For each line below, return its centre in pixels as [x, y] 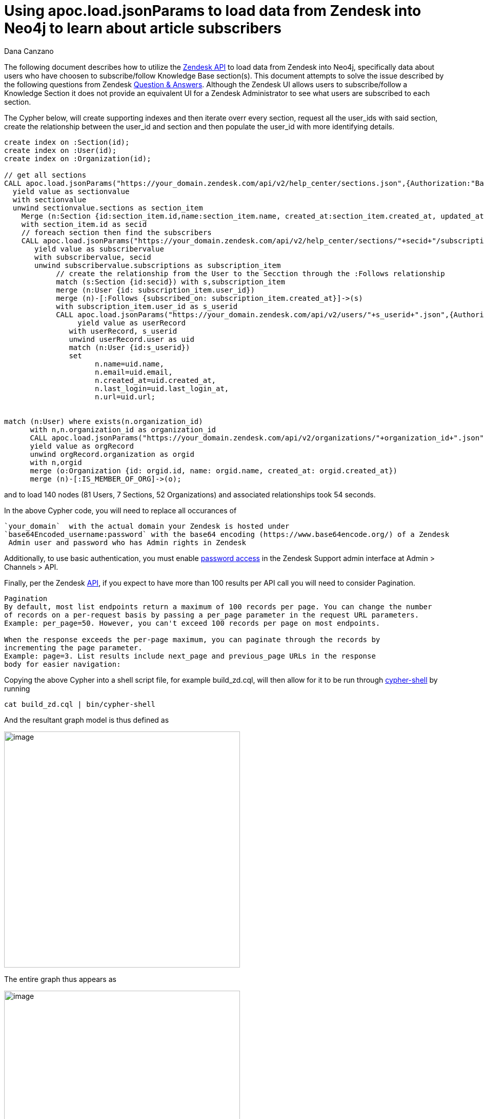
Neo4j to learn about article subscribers [143, 28]
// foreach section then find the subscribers [116, 232]
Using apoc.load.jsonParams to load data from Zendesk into [213, 11]
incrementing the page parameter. [73, 648]
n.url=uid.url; [125, 397]
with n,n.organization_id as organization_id [123, 429]
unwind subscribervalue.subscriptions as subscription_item [158, 265]
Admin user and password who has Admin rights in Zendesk [127, 542]
